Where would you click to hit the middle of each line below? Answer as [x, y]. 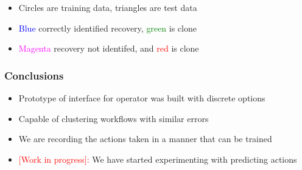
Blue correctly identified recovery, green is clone [107, 28]
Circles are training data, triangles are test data [108, 7]
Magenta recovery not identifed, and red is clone [109, 48]
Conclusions [34, 75]
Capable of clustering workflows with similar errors [114, 118]
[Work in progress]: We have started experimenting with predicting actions [158, 159]
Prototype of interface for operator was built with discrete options [142, 98]
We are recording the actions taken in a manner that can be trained [145, 139]
